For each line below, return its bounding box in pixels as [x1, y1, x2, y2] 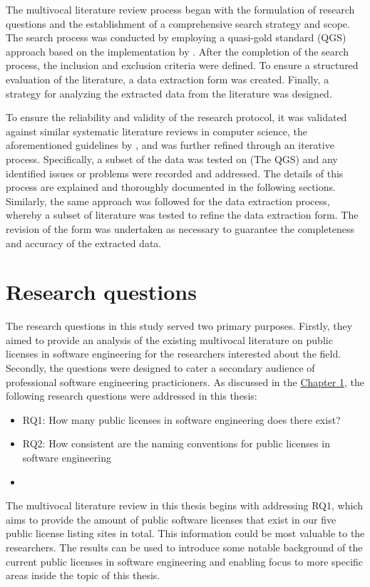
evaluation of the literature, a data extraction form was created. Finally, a [6, 71, 329, 86]
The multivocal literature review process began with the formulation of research [6, 2, 355, 16]
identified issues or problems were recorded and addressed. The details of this [6, 165, 344, 180]
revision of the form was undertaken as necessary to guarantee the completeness [6, 221, 355, 236]
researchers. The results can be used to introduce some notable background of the [6, 539, 363, 554]
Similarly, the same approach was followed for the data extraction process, [6, 193, 330, 208]
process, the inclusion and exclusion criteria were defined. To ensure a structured [6, 58, 359, 73]
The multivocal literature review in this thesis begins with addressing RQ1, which [6, 498, 363, 513]
